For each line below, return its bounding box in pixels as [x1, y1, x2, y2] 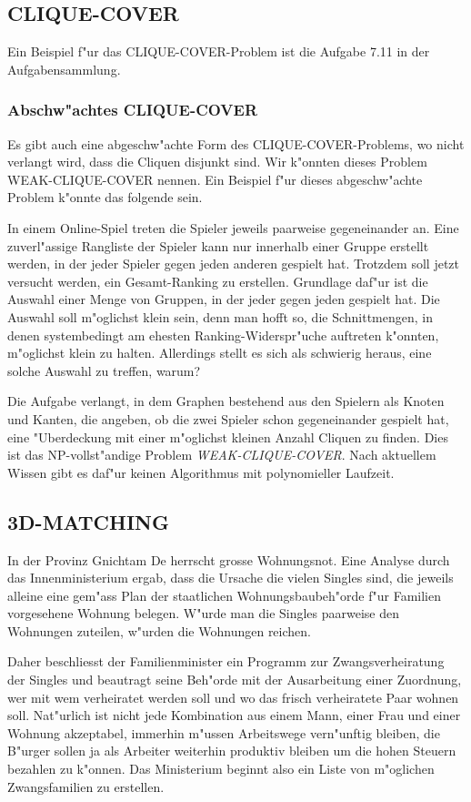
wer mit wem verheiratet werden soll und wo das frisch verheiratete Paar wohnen [7, 687, 459, 706]
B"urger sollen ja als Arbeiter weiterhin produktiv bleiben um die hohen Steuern [7, 741, 456, 760]
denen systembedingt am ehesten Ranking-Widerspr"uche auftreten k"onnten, [7, 325, 439, 344]
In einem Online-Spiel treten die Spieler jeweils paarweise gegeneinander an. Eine [7, 218, 459, 237]
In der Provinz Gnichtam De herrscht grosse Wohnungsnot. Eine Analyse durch [7, 550, 450, 569]
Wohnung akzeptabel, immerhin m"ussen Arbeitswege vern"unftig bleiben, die [7, 723, 440, 742]
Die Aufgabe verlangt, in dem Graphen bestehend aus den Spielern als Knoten [7, 391, 445, 411]
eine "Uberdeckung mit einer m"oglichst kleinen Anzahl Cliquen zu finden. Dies [7, 427, 448, 446]
